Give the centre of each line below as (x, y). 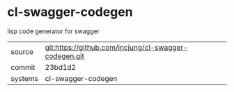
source (22, 51)
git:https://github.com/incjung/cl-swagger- (116, 47)
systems (24, 78)
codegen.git (65, 56)
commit (23, 67)
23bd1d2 (61, 67)
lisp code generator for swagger (53, 31)
